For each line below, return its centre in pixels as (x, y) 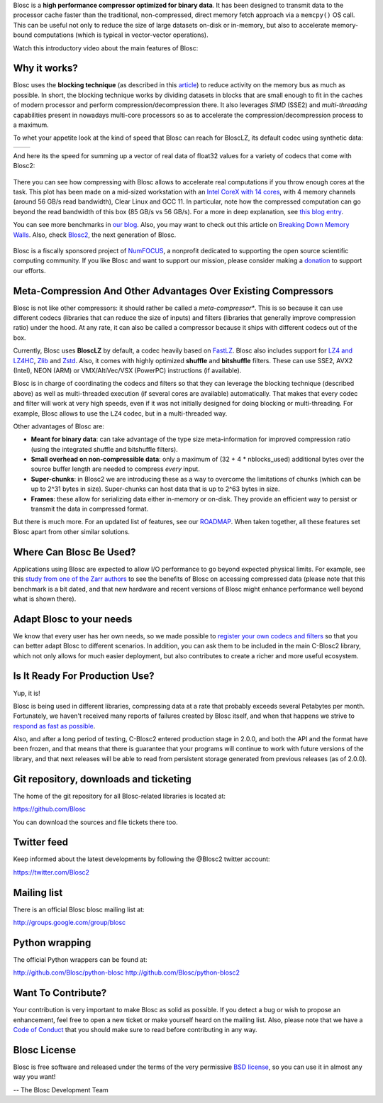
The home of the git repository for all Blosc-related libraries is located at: (120, 796)
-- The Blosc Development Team (61, 1090)
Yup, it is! (27, 693)
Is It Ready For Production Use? (84, 676)
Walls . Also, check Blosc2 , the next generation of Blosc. (95, 235)
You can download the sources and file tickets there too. (95, 822)
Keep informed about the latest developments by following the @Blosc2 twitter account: (141, 859)
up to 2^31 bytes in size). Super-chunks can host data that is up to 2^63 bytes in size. (155, 489)
